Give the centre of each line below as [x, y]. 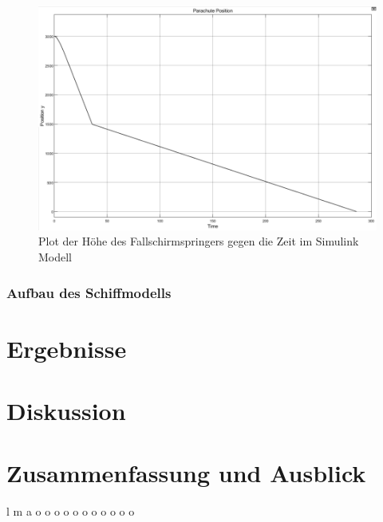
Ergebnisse [67, 348]
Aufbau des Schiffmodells [89, 292]
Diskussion [66, 411]
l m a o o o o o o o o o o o [71, 511]
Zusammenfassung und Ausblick [186, 473]
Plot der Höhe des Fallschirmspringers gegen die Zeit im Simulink [199, 241]
